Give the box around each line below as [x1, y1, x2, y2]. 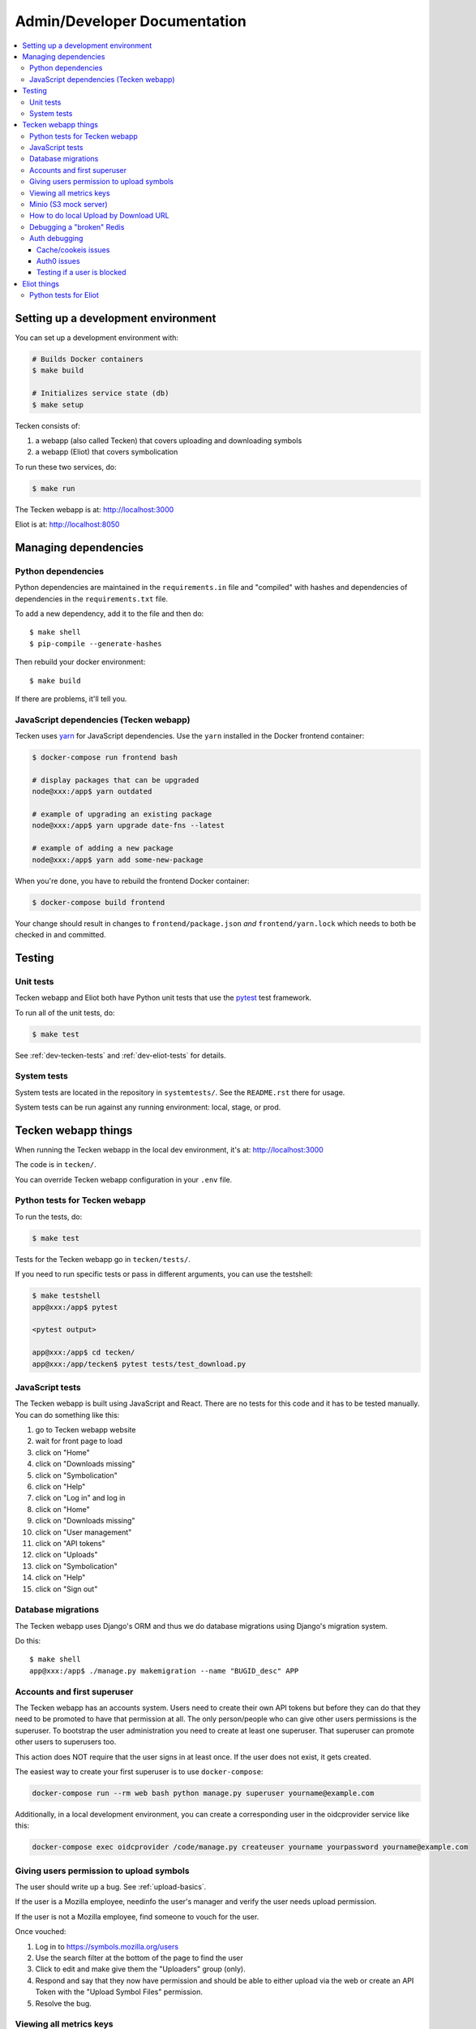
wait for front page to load [35, 1437, 123, 1446]
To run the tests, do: [15, 1212, 83, 1221]
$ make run [32, 484, 75, 493]
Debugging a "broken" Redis [29, 222, 125, 231]
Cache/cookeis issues [36, 244, 110, 255]
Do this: [15, 1636, 41, 1646]
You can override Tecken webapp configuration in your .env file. [15, 1174, 233, 1184]
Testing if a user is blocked [36, 268, 127, 278]
